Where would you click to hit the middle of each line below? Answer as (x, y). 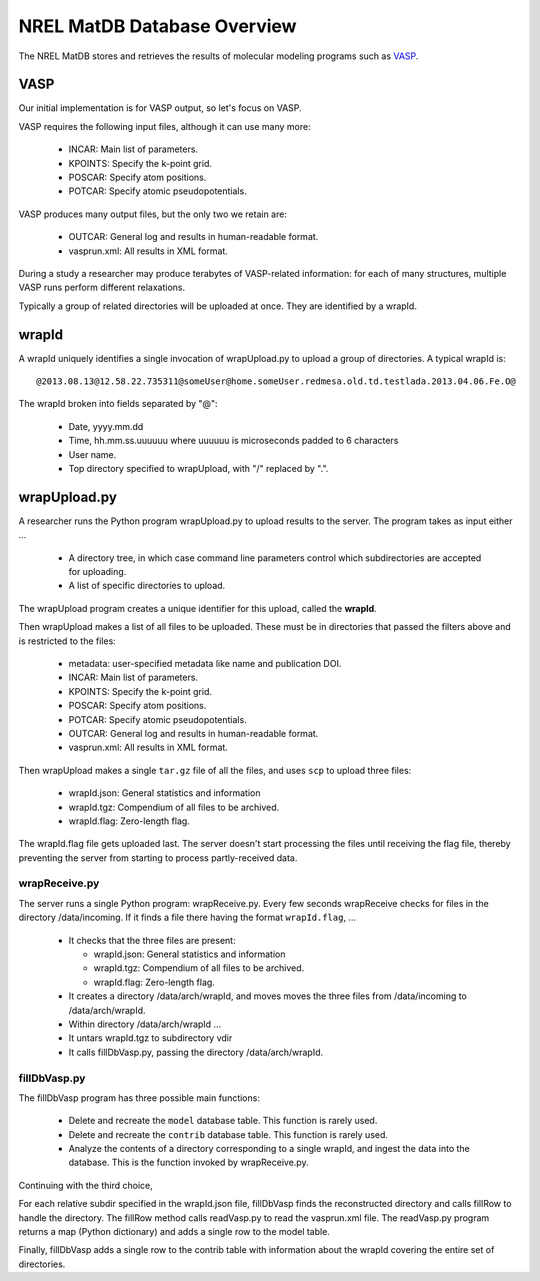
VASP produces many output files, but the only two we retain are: (152, 214)
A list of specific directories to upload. (147, 586)
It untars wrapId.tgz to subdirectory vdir (150, 1038)
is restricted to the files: (67, 641)
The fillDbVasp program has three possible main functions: (139, 1097)
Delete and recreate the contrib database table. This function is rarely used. (228, 1134)
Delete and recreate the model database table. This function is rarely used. (223, 1121)
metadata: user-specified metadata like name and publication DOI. (205, 664)
